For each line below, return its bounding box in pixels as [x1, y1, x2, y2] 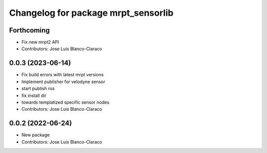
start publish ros [21, 86, 55, 92]
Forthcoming [9, 26, 50, 34]
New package [21, 132, 50, 138]
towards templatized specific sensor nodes [21, 99, 110, 105]
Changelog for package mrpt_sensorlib [9, 7, 174, 18]
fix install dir [21, 92, 46, 98]
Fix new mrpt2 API [21, 39, 59, 45]
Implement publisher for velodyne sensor [21, 79, 106, 85]
